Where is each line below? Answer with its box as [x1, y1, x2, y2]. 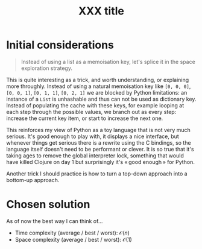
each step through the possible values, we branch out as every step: [6, 108, 177, 115]
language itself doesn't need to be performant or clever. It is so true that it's [6, 145, 194, 153]
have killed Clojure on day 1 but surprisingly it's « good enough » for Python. [6, 158, 195, 165]
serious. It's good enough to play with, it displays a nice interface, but [6, 133, 179, 140]
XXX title [78, 4, 125, 18]
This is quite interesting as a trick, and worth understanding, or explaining [6, 76, 189, 83]
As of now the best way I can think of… [6, 217, 103, 224]
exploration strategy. [21, 65, 72, 72]
